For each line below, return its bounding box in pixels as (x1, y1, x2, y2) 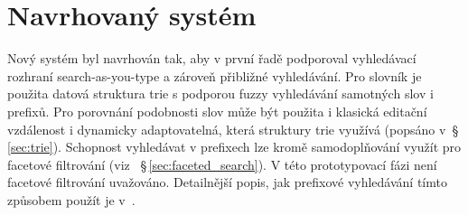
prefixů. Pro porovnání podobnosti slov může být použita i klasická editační (7, 101, 427, 120)
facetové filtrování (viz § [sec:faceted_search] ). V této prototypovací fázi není (7, 154, 437, 173)
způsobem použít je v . (7, 190, 136, 209)
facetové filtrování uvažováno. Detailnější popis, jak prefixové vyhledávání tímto (7, 173, 447, 192)
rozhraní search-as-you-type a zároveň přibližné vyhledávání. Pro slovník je (7, 66, 422, 85)
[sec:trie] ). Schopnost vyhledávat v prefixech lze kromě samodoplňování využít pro (7, 137, 462, 156)
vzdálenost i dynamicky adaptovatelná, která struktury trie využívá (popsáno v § (7, 119, 459, 138)
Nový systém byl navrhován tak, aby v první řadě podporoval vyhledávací (7, 49, 417, 68)
